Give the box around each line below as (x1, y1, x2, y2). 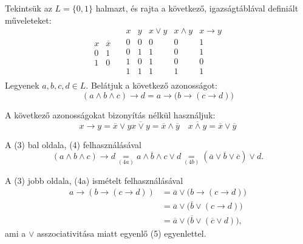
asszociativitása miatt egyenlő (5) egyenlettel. (36, 226, 206, 239)
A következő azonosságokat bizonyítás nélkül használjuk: (5, 108, 216, 121)
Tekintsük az (5, 2, 52, 14)
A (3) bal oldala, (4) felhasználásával (5, 138, 141, 151)
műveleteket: (5, 13, 52, 26)
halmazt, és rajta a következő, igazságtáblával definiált (95, 2, 299, 14)
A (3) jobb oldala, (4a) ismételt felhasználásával (5, 174, 183, 186)
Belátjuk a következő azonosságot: (90, 79, 217, 92)
